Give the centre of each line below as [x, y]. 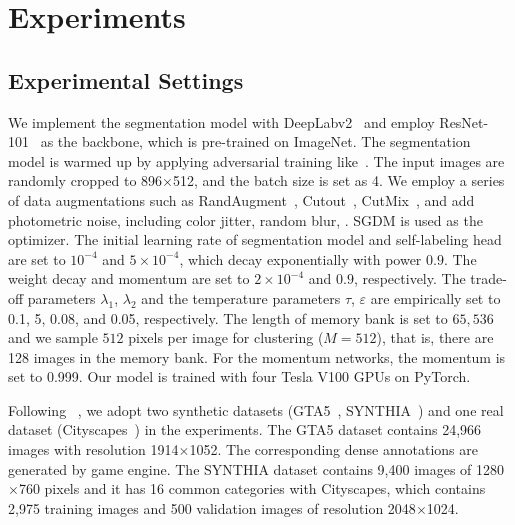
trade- [488, 278]
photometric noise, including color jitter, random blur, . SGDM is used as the [245, 219]
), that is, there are [435, 337]
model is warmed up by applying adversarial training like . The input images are [256, 160]
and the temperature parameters [241, 297]
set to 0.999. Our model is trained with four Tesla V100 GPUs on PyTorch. [239, 376]
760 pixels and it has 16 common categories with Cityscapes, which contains [252, 488]
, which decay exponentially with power [300, 258]
